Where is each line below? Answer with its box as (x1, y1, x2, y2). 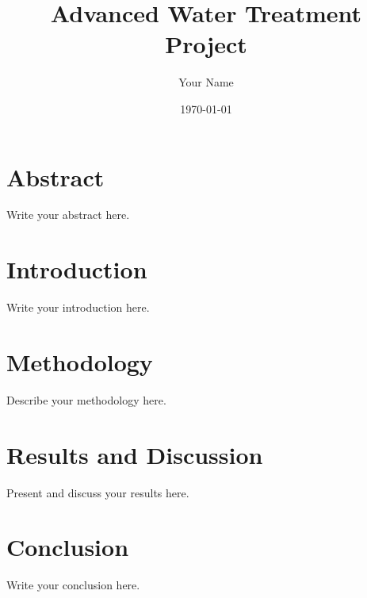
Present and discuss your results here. (6, 484, 189, 500)
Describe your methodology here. (6, 391, 166, 408)
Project (165, 28, 247, 60)
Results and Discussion (6, 438, 263, 470)
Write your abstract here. (6, 206, 130, 223)
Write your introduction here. (6, 299, 150, 316)
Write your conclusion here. (6, 577, 140, 593)
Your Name (178, 74, 234, 90)
